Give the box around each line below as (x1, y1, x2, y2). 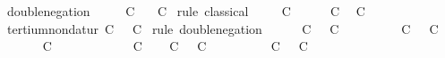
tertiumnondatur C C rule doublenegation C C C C (6, 19, 439, 37)
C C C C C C (42, 37, 308, 55)
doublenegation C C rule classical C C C (6, 2, 365, 20)
